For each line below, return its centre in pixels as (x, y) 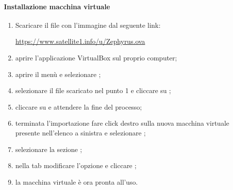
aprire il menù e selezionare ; (58, 74)
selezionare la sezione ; (49, 149)
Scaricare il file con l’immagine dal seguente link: (88, 25)
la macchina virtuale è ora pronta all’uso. (76, 181)
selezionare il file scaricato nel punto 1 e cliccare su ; (93, 90)
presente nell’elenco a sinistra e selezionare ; (81, 132)
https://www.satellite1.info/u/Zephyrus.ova (80, 41)
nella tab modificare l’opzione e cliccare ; (76, 165)
